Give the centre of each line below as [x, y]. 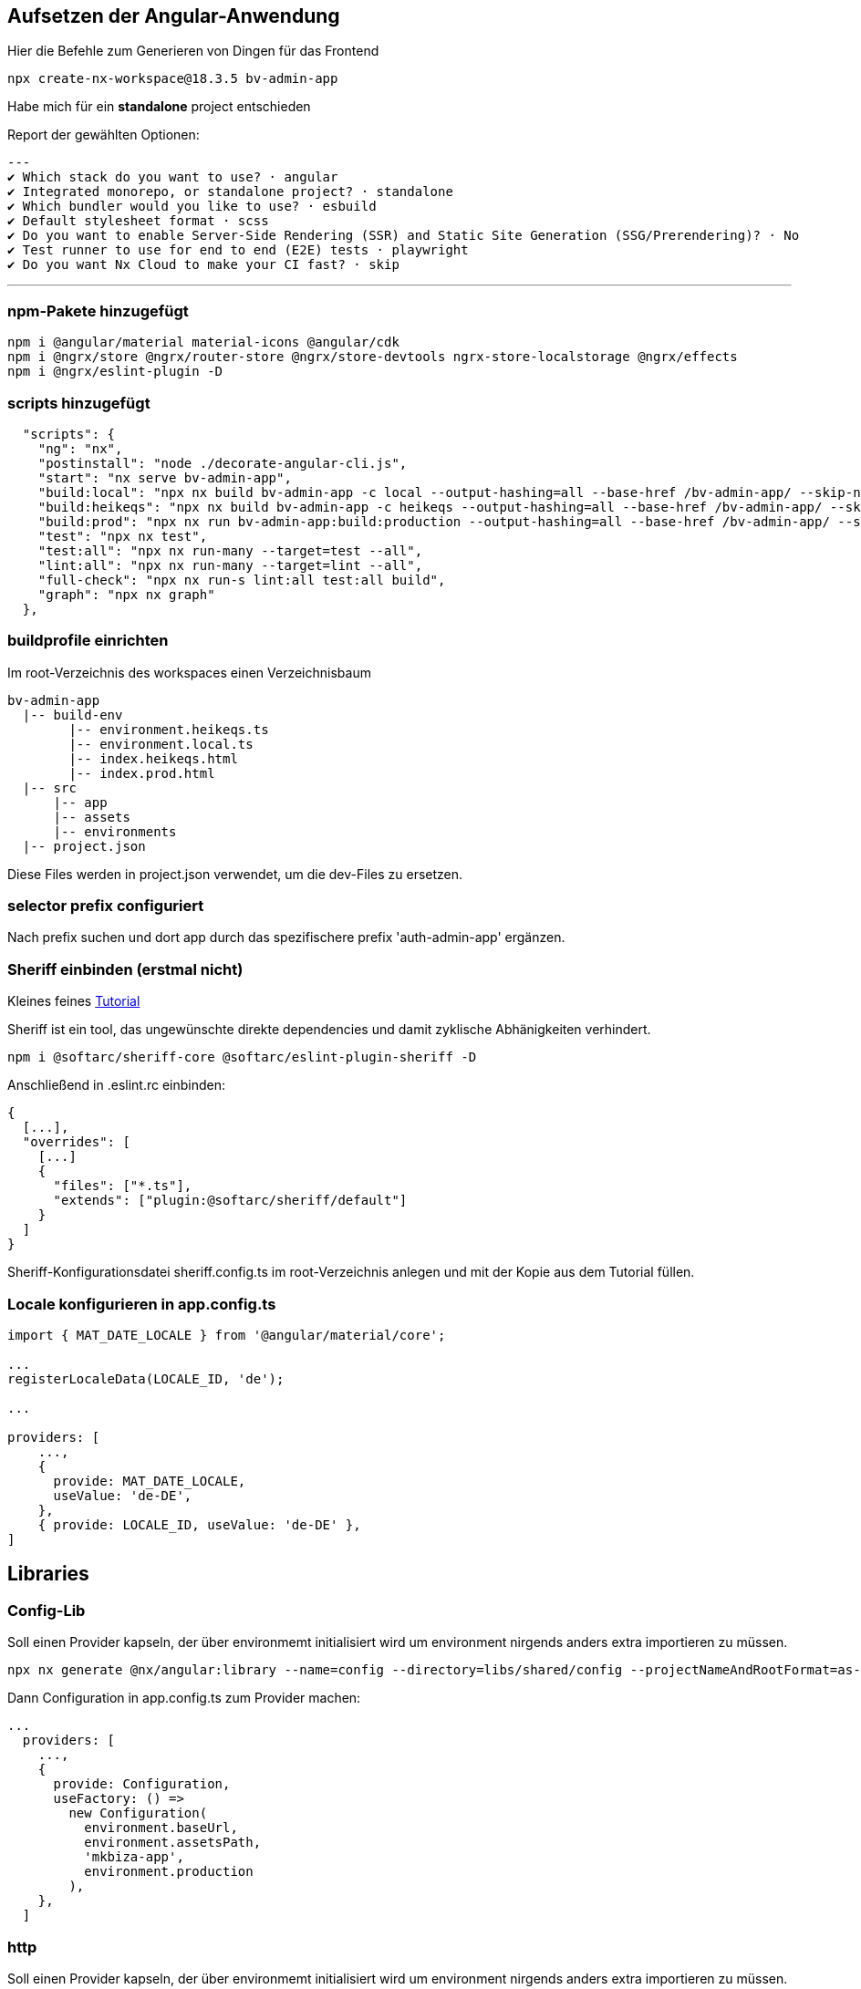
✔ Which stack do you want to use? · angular [173, 177]
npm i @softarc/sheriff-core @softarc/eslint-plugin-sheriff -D [242, 1057]
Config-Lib [47, 1610]
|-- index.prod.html [142, 773]
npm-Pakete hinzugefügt [98, 311]
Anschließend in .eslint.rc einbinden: [117, 1085]
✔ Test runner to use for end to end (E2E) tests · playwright [238, 250]
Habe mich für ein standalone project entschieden [159, 107]
